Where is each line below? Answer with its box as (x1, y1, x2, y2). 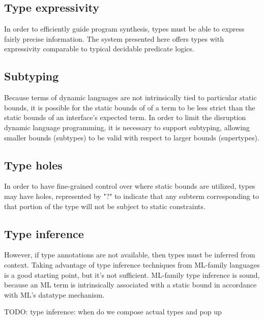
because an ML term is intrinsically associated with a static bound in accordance (4, 279, 257, 290)
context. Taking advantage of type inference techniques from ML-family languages (4, 259, 260, 270)
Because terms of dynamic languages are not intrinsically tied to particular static (4, 92, 257, 103)
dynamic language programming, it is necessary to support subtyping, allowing (4, 122, 250, 132)
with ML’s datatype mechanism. (4, 289, 105, 300)
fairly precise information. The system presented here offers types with (4, 33, 224, 44)
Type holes (4, 157, 63, 172)
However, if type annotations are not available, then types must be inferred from (4, 249, 255, 260)
